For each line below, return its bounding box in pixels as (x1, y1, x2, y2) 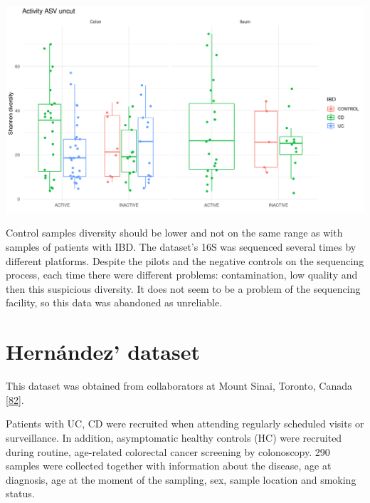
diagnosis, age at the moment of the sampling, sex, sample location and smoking (6, 472, 356, 487)
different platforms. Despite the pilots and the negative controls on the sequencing (6, 253, 364, 268)
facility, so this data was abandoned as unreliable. (6, 295, 223, 310)
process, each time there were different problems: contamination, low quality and (6, 267, 358, 282)
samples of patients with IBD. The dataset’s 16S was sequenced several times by (6, 239, 356, 254)
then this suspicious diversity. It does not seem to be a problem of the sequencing (6, 281, 361, 296)
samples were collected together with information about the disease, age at (6, 458, 332, 473)
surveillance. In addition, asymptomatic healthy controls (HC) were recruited (6, 430, 342, 445)
